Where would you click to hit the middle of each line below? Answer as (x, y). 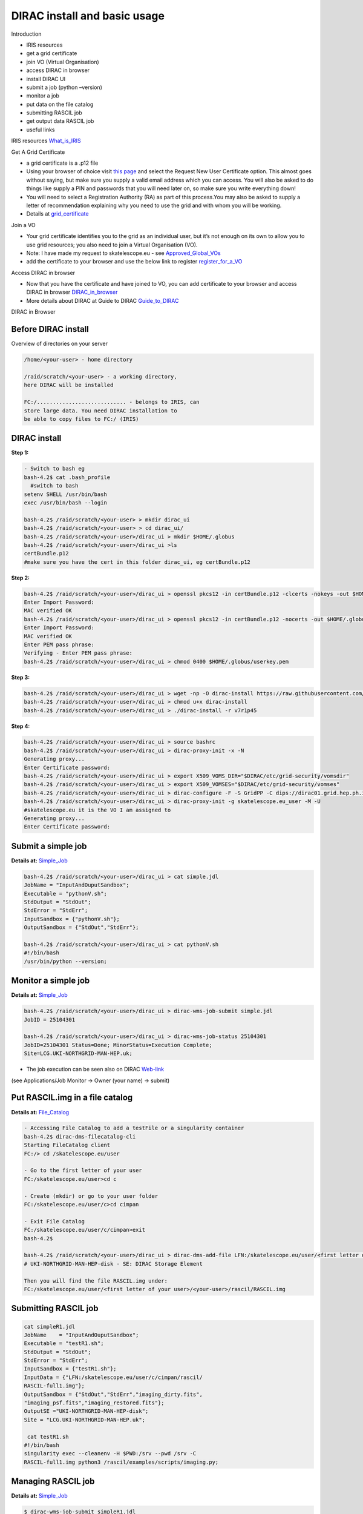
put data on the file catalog (60, 104)
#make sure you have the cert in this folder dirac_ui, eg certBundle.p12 (137, 562)
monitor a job (43, 96)
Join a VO (23, 225)
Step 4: (21, 726)
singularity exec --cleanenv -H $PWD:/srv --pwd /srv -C (110, 1454)
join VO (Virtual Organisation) (63, 62)
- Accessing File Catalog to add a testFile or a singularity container (134, 1128)
